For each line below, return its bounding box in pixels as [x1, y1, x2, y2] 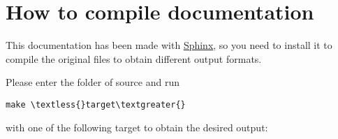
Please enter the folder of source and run [6, 75, 180, 89]
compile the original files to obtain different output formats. [6, 51, 262, 66]
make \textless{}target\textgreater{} [6, 99, 186, 110]
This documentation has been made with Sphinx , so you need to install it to [6, 38, 332, 52]
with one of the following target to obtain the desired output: [6, 119, 268, 134]
